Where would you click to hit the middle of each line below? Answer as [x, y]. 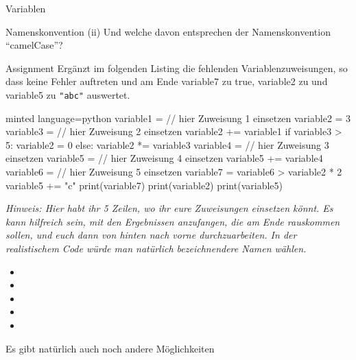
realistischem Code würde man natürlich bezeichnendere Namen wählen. [156, 248]
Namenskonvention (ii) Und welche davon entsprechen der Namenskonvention [168, 31]
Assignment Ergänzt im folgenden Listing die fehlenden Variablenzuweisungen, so [177, 68]
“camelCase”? [34, 45]
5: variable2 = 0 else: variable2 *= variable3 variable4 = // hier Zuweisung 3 [167, 144]
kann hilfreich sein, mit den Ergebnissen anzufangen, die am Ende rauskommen [173, 221]
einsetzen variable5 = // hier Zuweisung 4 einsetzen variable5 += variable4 [164, 158]
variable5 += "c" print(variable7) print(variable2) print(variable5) [144, 185]
